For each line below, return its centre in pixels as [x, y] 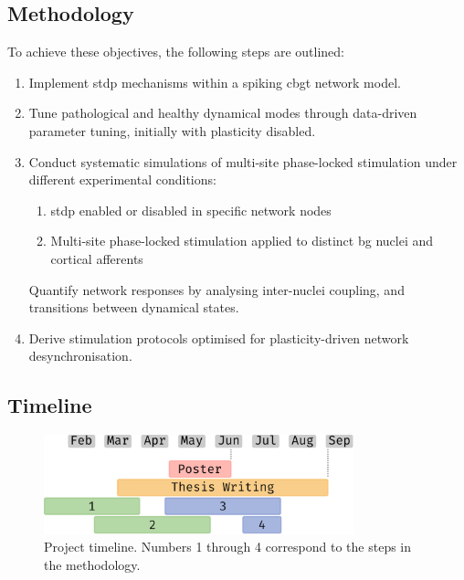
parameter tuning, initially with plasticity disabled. [172, 130]
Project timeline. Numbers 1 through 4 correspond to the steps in [228, 547]
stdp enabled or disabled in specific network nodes [191, 210]
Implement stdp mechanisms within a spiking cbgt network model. [215, 82]
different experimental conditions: [122, 179]
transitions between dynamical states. [134, 307]
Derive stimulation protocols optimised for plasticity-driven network [219, 337]
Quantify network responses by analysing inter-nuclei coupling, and [216, 289]
